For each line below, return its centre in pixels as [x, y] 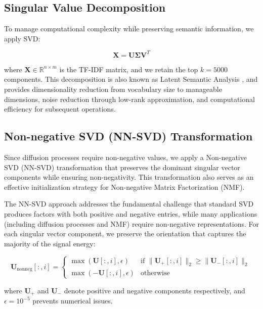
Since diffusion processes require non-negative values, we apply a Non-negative [125, 157]
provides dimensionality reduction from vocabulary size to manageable [113, 89]
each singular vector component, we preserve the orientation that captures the [125, 234]
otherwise [155, 273]
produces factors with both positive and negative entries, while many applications [131, 214]
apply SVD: [22, 38]
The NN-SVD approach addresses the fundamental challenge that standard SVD [129, 204]
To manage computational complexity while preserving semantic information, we [129, 29]
